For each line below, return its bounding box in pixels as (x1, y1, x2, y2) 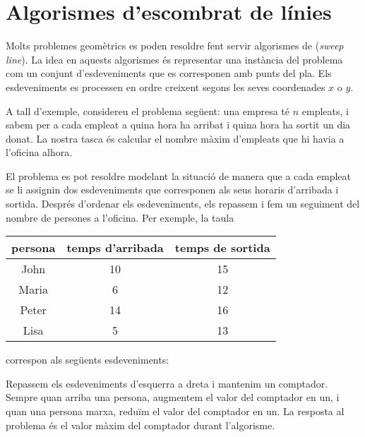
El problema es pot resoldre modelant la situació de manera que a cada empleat (6, 168, 351, 183)
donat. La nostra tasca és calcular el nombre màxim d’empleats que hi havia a (6, 131, 345, 145)
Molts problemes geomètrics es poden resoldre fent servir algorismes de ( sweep (6, 38, 344, 53)
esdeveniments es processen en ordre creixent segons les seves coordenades (6, 79, 325, 94)
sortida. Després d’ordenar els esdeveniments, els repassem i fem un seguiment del (6, 196, 360, 211)
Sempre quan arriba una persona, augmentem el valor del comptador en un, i (6, 390, 340, 405)
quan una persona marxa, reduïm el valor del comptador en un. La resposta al (6, 404, 345, 419)
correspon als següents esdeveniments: (6, 352, 169, 367)
